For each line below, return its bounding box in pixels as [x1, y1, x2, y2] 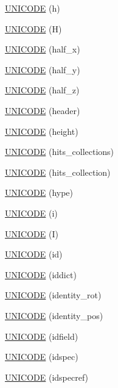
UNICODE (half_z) [5, 84, 80, 96]
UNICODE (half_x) [5, 43, 80, 56]
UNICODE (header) [5, 104, 80, 117]
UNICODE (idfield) [5, 329, 78, 342]
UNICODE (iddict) [5, 268, 77, 281]
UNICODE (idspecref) [5, 370, 89, 383]
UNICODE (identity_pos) [5, 309, 103, 322]
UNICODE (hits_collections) [5, 145, 114, 158]
